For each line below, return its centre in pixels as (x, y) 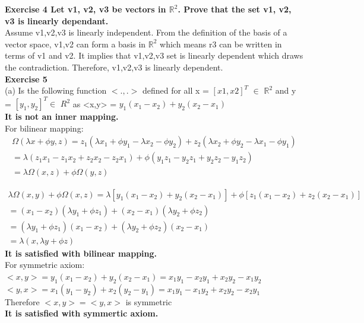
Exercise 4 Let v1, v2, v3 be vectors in (86, 9)
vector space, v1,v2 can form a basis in (75, 44)
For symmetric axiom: (45, 265)
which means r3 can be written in (221, 44)
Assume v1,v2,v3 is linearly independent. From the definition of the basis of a (146, 32)
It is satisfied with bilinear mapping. (81, 253)
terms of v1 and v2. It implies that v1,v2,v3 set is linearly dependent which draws (154, 55)
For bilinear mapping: (44, 128)
